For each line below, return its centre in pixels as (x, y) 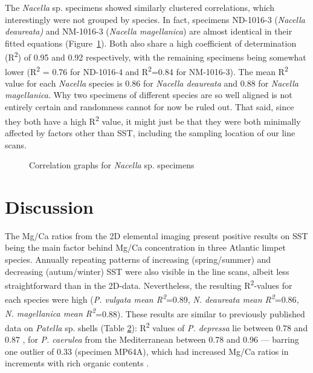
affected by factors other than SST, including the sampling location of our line (150, 132)
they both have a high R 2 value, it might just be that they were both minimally (153, 120)
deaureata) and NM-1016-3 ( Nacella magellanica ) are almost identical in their (149, 31)
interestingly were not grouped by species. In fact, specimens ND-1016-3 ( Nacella (155, 19)
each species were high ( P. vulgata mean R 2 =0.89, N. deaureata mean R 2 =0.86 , (152, 299)
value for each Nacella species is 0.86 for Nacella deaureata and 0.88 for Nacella (152, 83)
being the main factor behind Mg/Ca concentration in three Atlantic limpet (145, 247)
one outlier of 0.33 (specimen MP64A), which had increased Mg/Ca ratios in (147, 351)
